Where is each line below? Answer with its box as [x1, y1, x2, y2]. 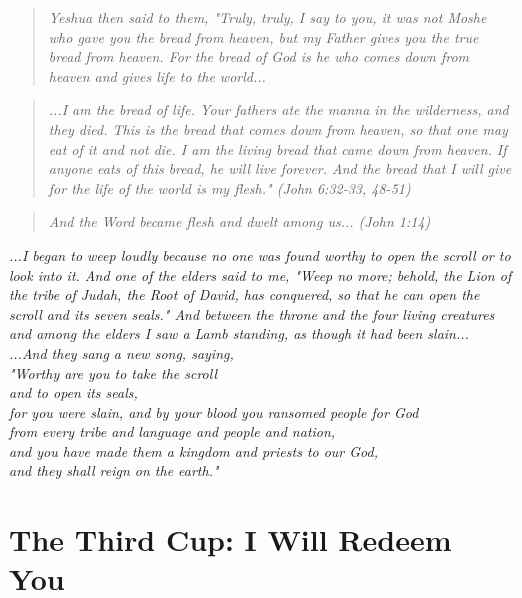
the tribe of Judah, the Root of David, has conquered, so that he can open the [9, 284, 480, 305]
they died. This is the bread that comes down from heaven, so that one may [48, 118, 508, 139]
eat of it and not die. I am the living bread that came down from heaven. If [48, 138, 507, 159]
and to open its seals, [9, 382, 138, 403]
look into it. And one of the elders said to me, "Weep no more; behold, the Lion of [9, 264, 512, 285]
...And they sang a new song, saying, [9, 342, 234, 363]
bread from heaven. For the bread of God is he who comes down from [48, 46, 470, 67]
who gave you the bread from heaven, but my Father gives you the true [48, 26, 479, 47]
